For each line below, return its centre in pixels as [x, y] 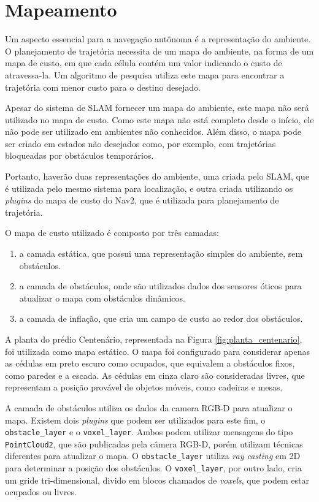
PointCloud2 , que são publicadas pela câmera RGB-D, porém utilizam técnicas [154, 443]
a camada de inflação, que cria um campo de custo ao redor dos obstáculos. [161, 318]
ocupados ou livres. [41, 492]
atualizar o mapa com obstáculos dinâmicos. [102, 298]
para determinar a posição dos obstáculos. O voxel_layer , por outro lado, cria [153, 468]
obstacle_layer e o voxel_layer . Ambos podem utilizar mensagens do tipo [149, 432]
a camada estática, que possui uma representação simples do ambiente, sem [161, 253]
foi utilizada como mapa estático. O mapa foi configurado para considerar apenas [158, 351]
